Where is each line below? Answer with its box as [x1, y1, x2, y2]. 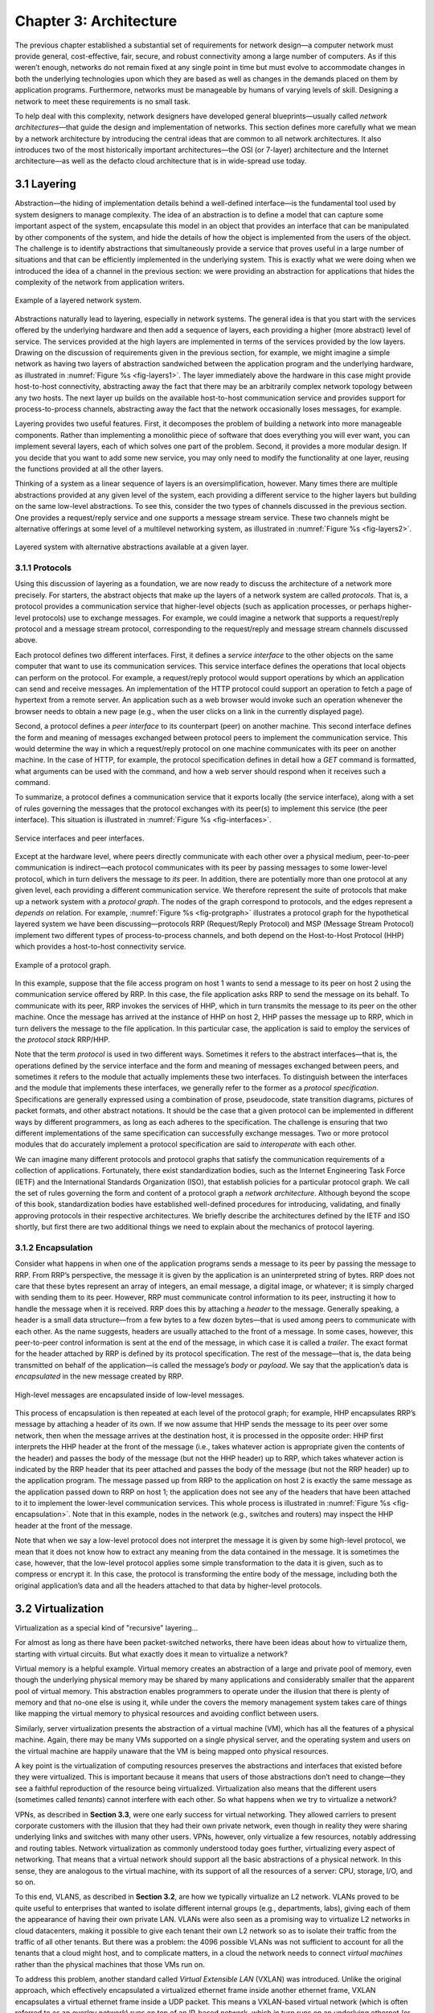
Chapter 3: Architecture [14, 12, 178, 30]
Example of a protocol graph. [14, 960, 112, 969]
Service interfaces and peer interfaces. [14, 833, 145, 843]
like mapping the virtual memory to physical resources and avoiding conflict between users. [14, 1709, 319, 1718]
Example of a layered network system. [14, 296, 142, 305]
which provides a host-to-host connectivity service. [14, 942, 186, 952]
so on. [14, 1877, 36, 1887]
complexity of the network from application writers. [14, 278, 185, 287]
